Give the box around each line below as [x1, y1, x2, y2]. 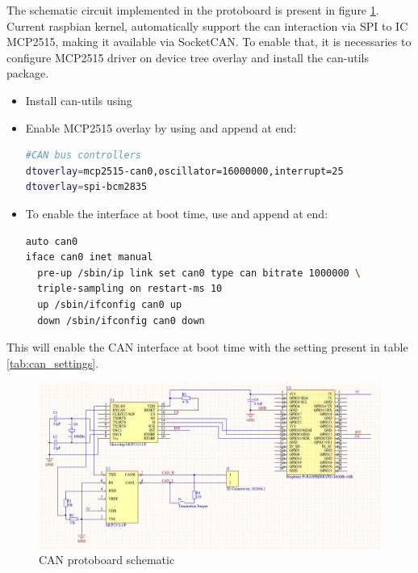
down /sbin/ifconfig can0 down [37, 314, 205, 327]
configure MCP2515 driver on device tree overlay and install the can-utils [6, 48, 369, 65]
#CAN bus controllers [25, 150, 141, 162]
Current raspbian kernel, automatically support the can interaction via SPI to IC [6, 17, 408, 34]
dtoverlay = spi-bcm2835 [25, 181, 148, 193]
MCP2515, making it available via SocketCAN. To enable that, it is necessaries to [6, 33, 412, 50]
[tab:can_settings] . [6, 354, 99, 371]
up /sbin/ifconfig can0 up [37, 298, 182, 310]
